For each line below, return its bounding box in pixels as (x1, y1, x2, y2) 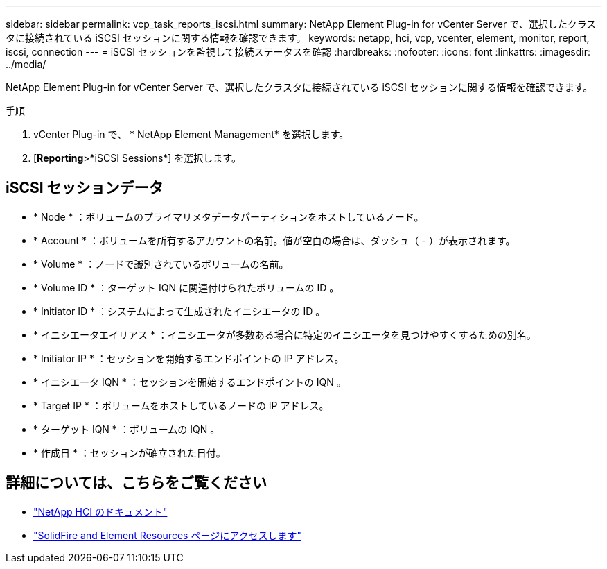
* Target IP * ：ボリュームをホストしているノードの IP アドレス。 (33, 399, 329, 411)
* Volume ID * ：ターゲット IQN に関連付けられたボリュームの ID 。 (33, 281, 340, 294)
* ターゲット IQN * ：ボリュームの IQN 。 (33, 423, 220, 435)
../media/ (6, 58, 46, 70)
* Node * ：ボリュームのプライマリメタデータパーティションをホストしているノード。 (33, 210, 424, 223)
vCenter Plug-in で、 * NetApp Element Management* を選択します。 (33, 128, 349, 140)
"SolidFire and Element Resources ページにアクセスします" (33, 529, 301, 541)
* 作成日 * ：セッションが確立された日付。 (33, 446, 226, 459)
